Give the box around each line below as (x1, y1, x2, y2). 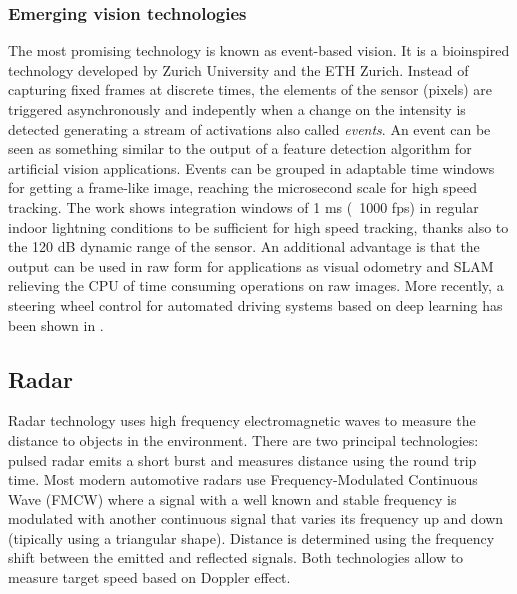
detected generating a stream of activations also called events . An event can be (8, 118, 491, 139)
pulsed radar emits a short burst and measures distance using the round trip (8, 449, 477, 470)
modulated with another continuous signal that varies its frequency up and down (8, 508, 504, 529)
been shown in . (8, 314, 104, 335)
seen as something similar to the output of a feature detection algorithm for (8, 138, 472, 159)
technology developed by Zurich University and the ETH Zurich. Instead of (8, 59, 469, 80)
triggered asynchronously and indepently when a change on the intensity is (8, 99, 466, 119)
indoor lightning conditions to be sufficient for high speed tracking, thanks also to (8, 216, 509, 237)
